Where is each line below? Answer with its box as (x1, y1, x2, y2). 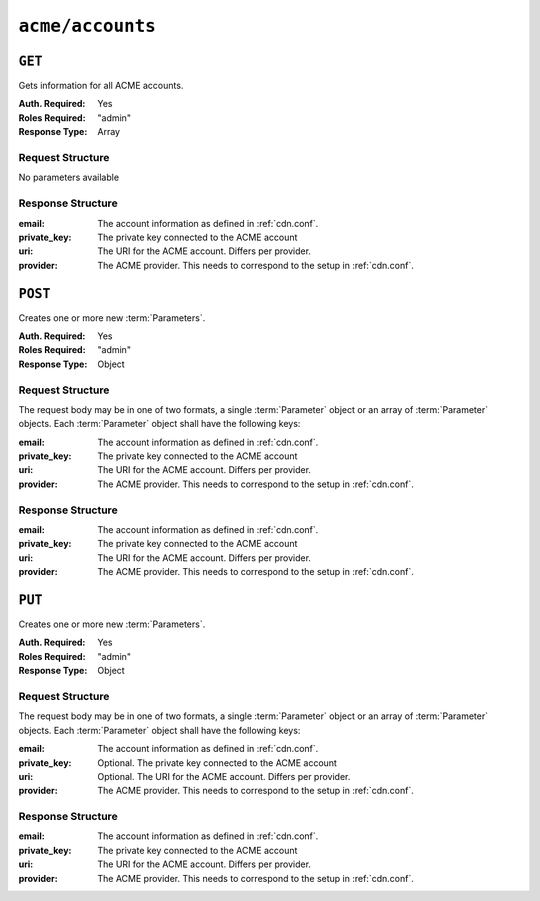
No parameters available (18, 171, 120, 184)
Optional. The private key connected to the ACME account (97, 756, 337, 769)
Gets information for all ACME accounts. (18, 80, 184, 92)
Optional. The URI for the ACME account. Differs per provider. (97, 770, 351, 782)
